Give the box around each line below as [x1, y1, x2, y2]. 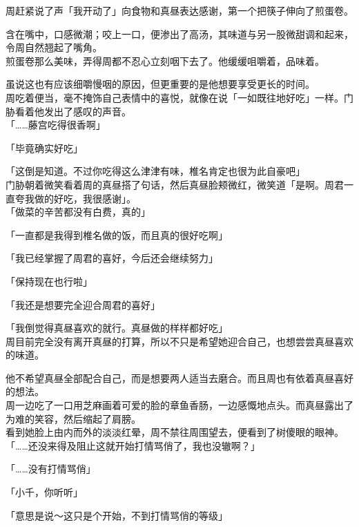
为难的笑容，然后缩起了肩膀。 [6, 411, 141, 425]
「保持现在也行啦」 [6, 274, 93, 288]
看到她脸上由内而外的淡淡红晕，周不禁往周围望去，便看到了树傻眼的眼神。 [6, 425, 344, 439]
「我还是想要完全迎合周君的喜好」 [6, 297, 160, 312]
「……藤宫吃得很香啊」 [6, 117, 106, 132]
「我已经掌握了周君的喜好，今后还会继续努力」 [6, 251, 218, 265]
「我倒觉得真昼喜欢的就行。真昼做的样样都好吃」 [6, 320, 228, 335]
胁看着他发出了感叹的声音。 [6, 104, 131, 118]
